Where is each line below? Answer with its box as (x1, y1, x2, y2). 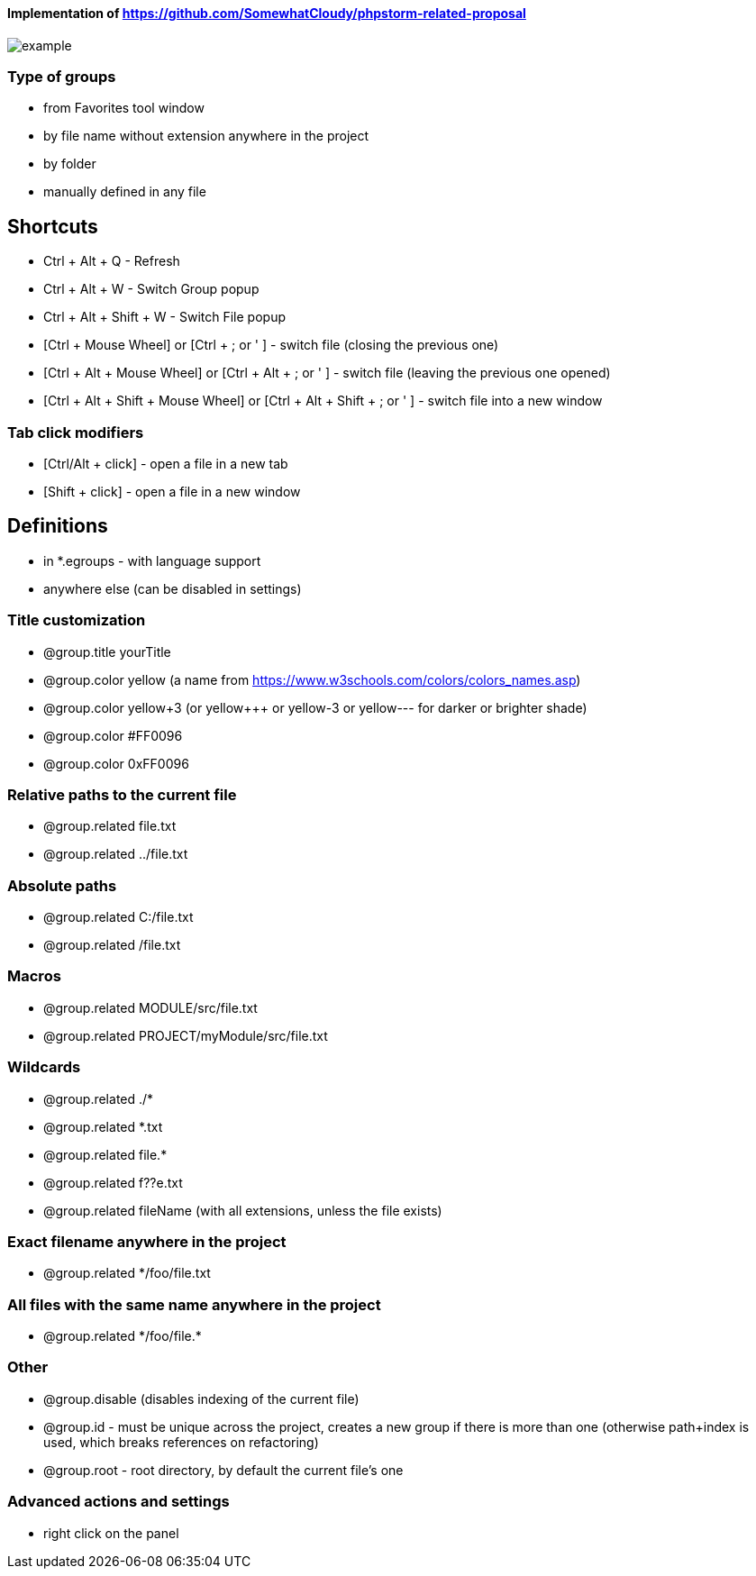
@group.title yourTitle (43, 643, 171, 660)
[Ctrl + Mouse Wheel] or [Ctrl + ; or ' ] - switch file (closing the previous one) (43, 337, 499, 353)
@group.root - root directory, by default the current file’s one (43, 1462, 404, 1478)
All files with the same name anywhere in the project (7, 1295, 381, 1314)
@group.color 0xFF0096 (43, 755, 189, 771)
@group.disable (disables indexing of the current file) (43, 1390, 360, 1407)
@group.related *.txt (43, 1118, 163, 1134)
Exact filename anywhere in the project (7, 1232, 287, 1251)
